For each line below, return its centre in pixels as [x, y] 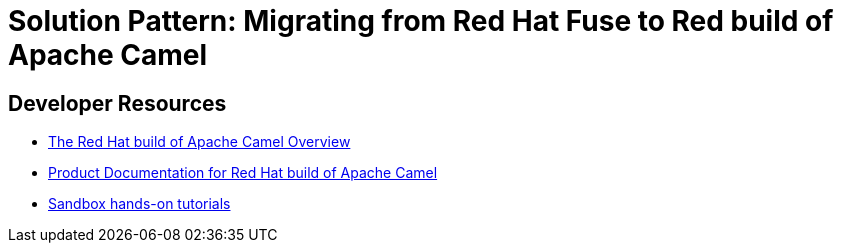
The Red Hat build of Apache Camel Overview [199, 142]
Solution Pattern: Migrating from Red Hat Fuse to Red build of [421, 21]
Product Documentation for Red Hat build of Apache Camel [243, 173]
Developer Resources [117, 103]
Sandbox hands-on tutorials [139, 204]
